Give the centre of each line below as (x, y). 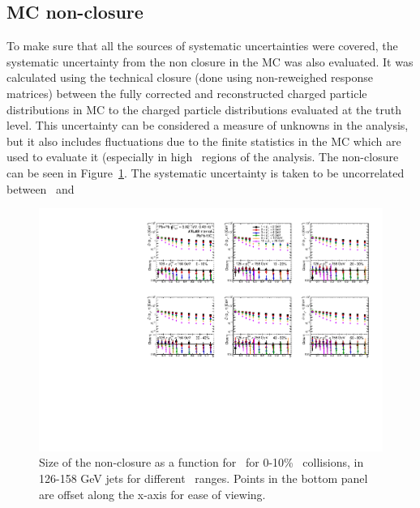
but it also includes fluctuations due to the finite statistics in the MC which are (204, 141)
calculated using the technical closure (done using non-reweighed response (190, 77)
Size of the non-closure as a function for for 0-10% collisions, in (201, 462)
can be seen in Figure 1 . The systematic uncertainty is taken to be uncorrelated (206, 172)
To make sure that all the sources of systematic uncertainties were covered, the (202, 46)
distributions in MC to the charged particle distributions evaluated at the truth (204, 109)
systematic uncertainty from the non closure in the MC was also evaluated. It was (210, 61)
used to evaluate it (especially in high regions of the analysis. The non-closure (203, 157)
